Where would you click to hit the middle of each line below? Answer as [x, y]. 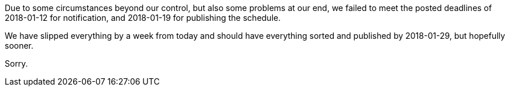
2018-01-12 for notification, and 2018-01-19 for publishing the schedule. [143, 18]
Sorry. [16, 63]
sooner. [19, 45]
